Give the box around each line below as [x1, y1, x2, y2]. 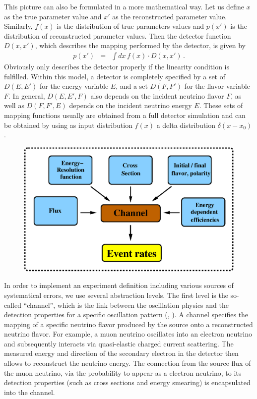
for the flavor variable [184, 81, 250, 91]
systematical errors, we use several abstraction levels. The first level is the [4, 289, 228, 300]
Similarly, [4, 21, 33, 31]
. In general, [8, 90, 45, 101]
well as [4, 100, 24, 111]
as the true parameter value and [4, 11, 102, 21]
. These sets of [199, 100, 243, 111]
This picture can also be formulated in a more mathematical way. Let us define [4, 1, 244, 11]
